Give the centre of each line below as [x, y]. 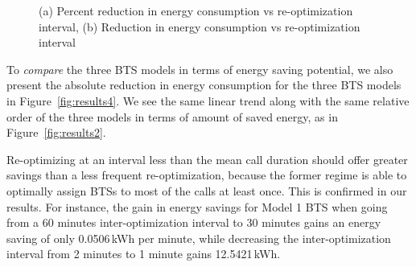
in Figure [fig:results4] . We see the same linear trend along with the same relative [208, 100]
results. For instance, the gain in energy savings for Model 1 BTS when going [197, 206]
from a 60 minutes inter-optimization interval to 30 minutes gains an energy [194, 222]
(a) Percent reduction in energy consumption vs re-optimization [196, 10]
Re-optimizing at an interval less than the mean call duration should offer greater [207, 159]
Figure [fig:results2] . [56, 132]
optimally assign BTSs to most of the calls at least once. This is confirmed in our [207, 190]
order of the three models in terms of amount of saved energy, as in [172, 116]
